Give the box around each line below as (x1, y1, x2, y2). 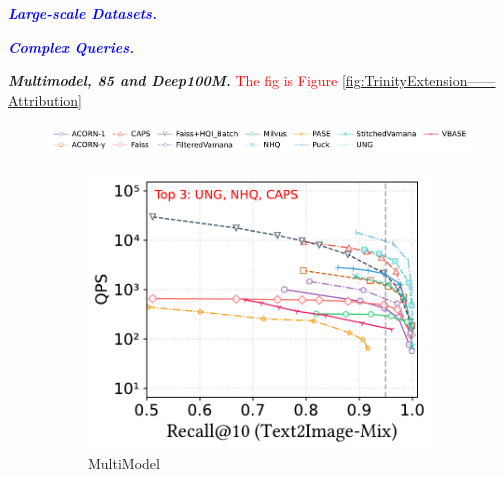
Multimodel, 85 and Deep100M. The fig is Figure (8, 70, 338, 91)
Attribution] (8, 89, 82, 110)
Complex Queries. (8, 36, 134, 57)
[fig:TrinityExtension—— (341, 70, 496, 91)
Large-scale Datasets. (8, 3, 157, 23)
